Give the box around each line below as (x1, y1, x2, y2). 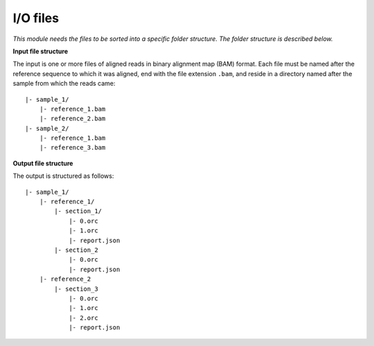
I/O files (12, 10, 59, 26)
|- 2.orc (69, 313, 98, 322)
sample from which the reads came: (12, 80, 116, 88)
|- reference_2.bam (39, 115, 106, 122)
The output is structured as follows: (12, 172, 114, 180)
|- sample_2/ (25, 125, 69, 132)
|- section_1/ (54, 208, 103, 215)
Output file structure (12, 159, 73, 167)
